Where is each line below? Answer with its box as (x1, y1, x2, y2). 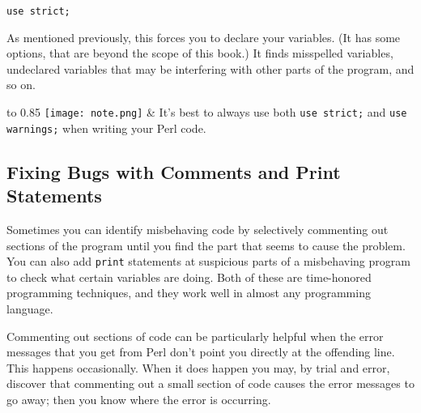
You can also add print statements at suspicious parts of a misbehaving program (6, 253, 410, 270)
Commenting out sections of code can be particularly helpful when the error (6, 327, 384, 344)
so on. (6, 76, 36, 93)
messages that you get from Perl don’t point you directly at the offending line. (6, 343, 395, 360)
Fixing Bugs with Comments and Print (6, 159, 341, 184)
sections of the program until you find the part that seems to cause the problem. (6, 236, 406, 253)
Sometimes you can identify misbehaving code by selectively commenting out (6, 220, 389, 237)
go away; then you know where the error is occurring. (6, 390, 271, 407)
